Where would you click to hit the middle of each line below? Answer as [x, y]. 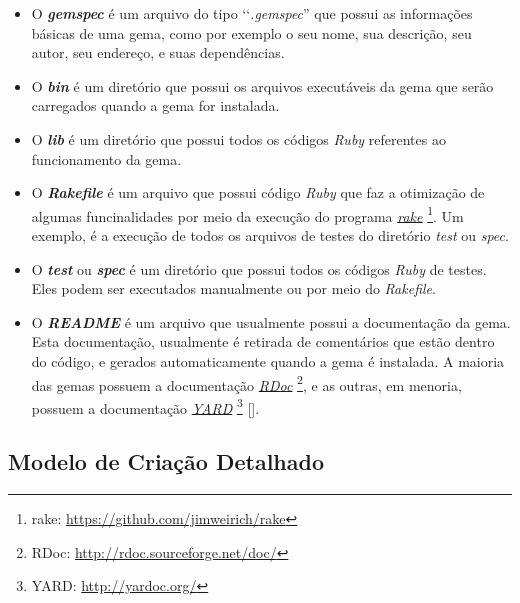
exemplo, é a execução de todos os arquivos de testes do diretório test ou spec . [270, 235]
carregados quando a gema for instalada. [155, 105]
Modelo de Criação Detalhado [166, 461]
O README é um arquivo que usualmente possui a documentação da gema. [271, 321]
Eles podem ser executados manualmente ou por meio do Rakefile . [233, 288]
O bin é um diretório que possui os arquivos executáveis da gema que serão [262, 85]
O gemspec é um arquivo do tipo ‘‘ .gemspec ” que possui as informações [252, 13]
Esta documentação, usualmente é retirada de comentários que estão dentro [263, 341]
